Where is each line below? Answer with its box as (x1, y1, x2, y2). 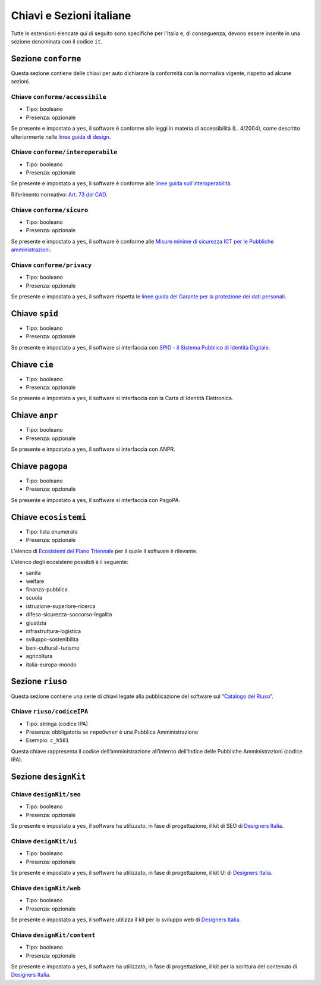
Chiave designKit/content (11, 931, 96, 939)
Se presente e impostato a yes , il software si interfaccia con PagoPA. (11, 496, 181, 503)
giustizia (26, 619, 47, 626)
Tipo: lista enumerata (26, 528, 78, 535)
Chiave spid (11, 308, 59, 319)
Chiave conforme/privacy (11, 261, 92, 269)
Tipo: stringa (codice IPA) (26, 720, 89, 727)
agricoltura (26, 653, 53, 660)
